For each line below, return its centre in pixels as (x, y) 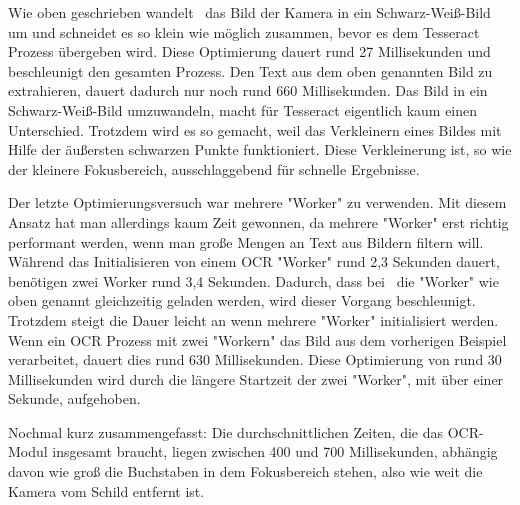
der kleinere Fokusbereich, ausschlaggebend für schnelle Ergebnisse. (214, 168)
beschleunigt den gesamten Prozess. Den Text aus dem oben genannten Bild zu (250, 70)
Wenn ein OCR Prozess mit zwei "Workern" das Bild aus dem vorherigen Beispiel (257, 339)
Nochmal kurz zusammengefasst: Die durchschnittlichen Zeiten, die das (226, 431)
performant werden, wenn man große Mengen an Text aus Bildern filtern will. (246, 241)
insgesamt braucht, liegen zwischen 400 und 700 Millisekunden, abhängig (275, 451)
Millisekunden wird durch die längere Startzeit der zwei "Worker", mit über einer (256, 378)
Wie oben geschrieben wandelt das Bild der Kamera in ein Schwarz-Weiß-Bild (249, 12)
